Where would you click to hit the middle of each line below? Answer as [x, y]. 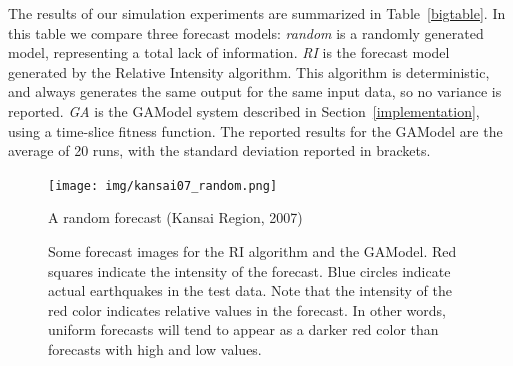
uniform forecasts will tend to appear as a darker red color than [243, 329]
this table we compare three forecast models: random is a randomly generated [246, 32]
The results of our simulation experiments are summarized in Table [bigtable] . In [257, 13]
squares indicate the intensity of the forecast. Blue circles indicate [249, 270]
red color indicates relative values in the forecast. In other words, [247, 309]
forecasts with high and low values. [155, 348]
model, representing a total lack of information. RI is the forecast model [229, 52]
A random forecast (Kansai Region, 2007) [175, 217]
